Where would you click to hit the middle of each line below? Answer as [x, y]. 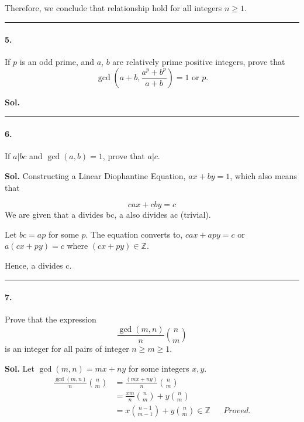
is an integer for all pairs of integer [67, 349]
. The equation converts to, [134, 234]
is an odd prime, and [57, 62]
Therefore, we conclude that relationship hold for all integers [113, 8]
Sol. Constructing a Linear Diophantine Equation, [95, 175]
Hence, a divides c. [38, 265]
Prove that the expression [51, 319]
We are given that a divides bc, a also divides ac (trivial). [108, 215]
